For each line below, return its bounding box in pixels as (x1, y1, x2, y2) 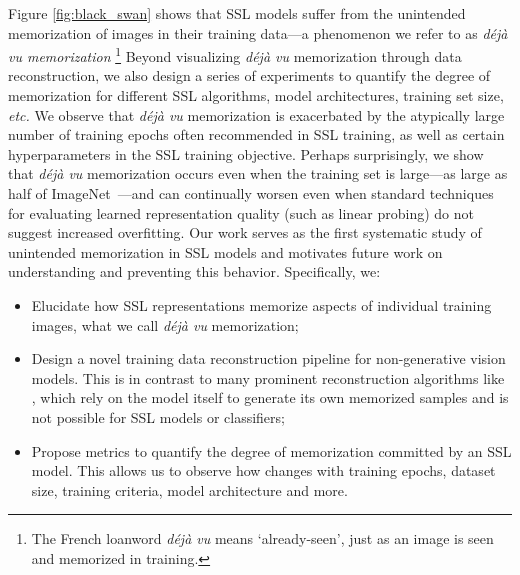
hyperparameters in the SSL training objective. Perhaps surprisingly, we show (8, 143, 484, 164)
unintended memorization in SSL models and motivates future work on (8, 241, 443, 262)
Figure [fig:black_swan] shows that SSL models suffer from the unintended (8, 3, 466, 23)
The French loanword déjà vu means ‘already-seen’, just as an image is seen (31, 528, 494, 549)
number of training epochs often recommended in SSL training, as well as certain (8, 124, 505, 145)
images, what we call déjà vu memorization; (31, 314, 299, 335)
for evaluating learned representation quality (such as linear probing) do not (8, 202, 475, 223)
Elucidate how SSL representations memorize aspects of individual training (31, 294, 492, 315)
